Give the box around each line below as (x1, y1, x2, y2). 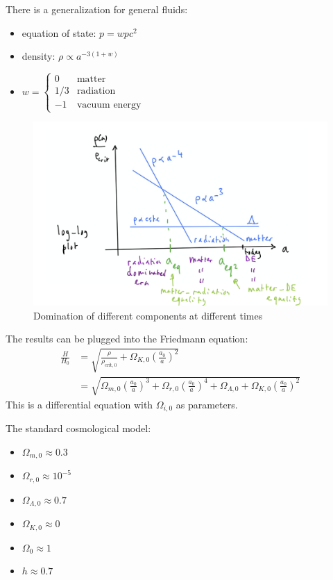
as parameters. (176, 397, 238, 411)
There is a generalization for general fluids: (6, 2, 188, 16)
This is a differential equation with (6, 397, 153, 411)
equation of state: (22, 25, 96, 40)
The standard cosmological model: (6, 421, 151, 436)
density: (22, 49, 55, 63)
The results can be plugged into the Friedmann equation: (6, 331, 248, 346)
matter (76, 74, 106, 85)
